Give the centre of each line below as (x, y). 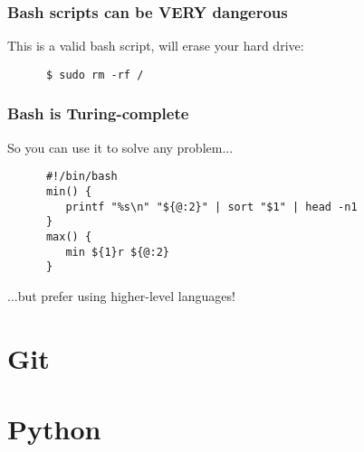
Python (54, 429)
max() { (69, 236)
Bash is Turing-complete (98, 113)
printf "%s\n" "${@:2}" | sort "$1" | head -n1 (211, 207)
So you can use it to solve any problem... (120, 147)
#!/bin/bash (81, 177)
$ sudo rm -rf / (95, 75)
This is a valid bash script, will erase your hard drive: (156, 46)
